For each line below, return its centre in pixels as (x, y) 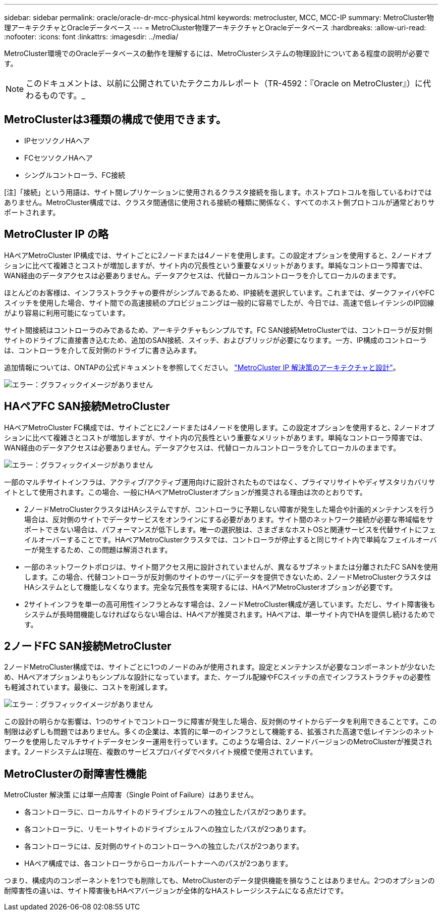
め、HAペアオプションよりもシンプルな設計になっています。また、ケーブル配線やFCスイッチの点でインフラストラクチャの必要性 (218, 677)
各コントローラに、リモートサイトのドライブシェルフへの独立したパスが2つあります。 (167, 829)
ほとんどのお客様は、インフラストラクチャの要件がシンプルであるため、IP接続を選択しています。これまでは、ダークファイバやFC (219, 292)
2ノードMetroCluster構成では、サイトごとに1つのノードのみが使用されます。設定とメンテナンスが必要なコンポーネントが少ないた (220, 667)
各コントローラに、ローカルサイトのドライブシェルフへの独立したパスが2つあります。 (167, 812)
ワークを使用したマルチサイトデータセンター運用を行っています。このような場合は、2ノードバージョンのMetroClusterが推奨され (218, 742)
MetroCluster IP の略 (56, 234)
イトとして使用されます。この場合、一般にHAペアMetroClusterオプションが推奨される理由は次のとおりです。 (185, 492)
